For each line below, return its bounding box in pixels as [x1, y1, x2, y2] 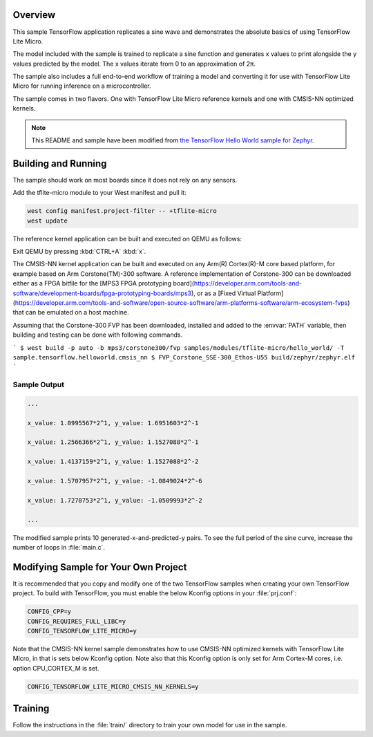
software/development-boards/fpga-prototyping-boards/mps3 [12, 289, 192, 297]
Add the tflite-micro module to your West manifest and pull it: [12, 189, 186, 197]
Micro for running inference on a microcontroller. [12, 82, 151, 90]
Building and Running [12, 158, 107, 169]
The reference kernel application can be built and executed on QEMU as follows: [12, 234, 242, 243]
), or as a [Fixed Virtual [191, 289, 256, 297]
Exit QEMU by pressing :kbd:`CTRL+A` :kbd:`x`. [12, 248, 146, 256]
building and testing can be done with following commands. [12, 330, 183, 339]
